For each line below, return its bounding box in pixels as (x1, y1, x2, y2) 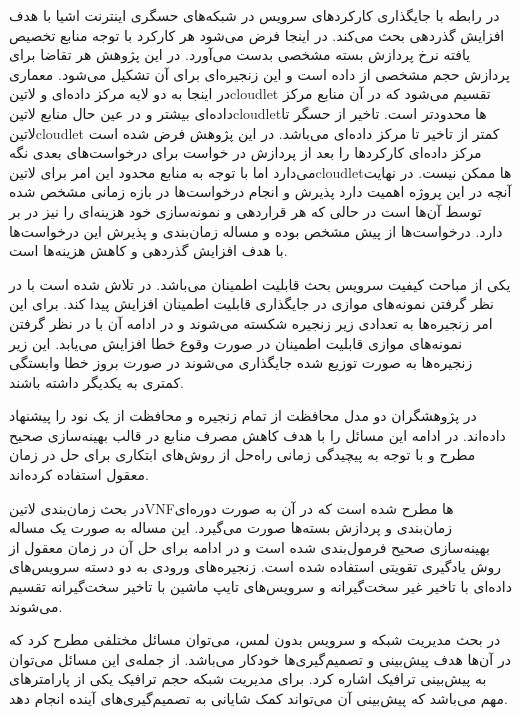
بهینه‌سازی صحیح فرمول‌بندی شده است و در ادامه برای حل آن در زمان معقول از (9, 536, 490, 557)
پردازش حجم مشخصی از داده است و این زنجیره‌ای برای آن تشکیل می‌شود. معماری (9, 63, 510, 84)
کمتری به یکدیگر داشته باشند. (9, 371, 185, 392)
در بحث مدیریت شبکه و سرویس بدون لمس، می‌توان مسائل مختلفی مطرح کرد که (9, 629, 501, 650)
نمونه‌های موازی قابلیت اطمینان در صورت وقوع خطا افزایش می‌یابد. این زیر (9, 332, 463, 353)
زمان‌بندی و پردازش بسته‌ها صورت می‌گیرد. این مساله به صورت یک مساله (9, 517, 452, 538)
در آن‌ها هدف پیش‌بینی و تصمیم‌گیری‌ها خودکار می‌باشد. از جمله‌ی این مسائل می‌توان (9, 648, 511, 669)
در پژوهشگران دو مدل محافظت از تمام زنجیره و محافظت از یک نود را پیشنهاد (9, 405, 477, 426)
